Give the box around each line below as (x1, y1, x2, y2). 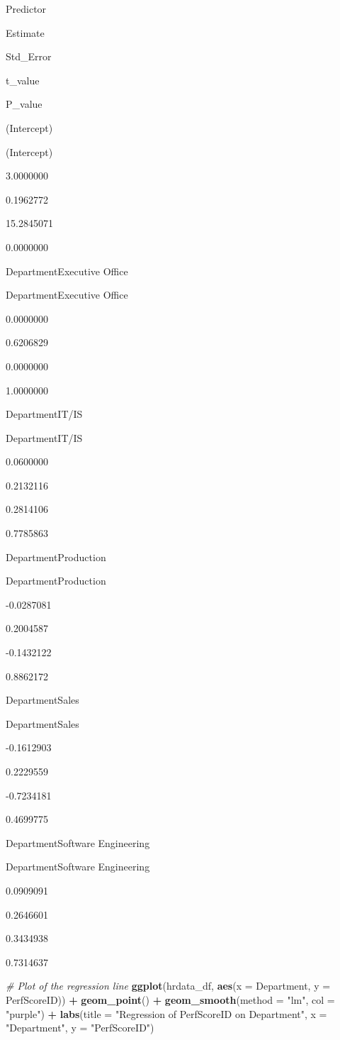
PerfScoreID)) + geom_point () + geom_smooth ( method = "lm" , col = (6, 992, 335, 1007)
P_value (6, 96, 42, 111)
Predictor (6, 1, 47, 16)
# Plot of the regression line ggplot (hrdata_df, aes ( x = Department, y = (6, 978, 331, 993)
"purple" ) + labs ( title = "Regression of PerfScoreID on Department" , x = (6, 1006, 327, 1021)
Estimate (6, 25, 45, 40)
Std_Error (6, 49, 52, 64)
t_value (6, 72, 40, 87)
